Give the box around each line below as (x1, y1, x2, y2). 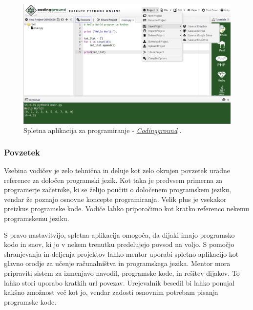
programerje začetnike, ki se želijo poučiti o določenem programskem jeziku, (4, 184, 232, 195)
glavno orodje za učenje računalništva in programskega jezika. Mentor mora (4, 258, 231, 268)
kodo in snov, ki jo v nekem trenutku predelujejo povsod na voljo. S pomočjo (4, 239, 234, 249)
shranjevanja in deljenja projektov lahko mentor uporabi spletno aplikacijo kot (4, 248, 239, 259)
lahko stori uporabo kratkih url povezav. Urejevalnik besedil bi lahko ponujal (4, 277, 234, 288)
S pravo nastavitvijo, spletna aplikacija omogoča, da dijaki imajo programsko (4, 229, 235, 240)
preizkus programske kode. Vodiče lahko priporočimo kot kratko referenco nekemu (4, 203, 250, 214)
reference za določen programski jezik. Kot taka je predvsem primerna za (4, 175, 223, 185)
